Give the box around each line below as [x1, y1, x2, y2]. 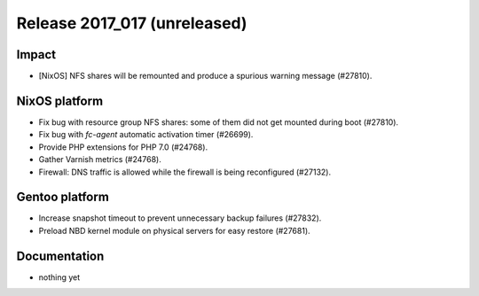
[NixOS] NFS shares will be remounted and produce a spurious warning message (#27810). [38, 71, 373, 82]
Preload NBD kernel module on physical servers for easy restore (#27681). [38, 225, 310, 236]
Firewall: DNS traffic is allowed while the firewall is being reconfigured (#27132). [38, 167, 332, 177]
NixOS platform [16, 93, 104, 108]
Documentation [16, 248, 105, 263]
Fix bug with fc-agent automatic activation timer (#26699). [38, 129, 254, 140]
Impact [16, 47, 57, 62]
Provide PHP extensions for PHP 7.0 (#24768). [38, 142, 208, 152]
